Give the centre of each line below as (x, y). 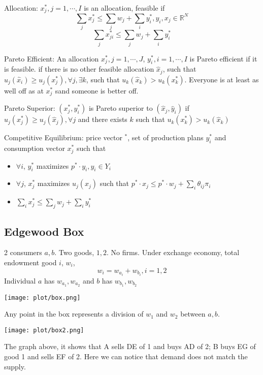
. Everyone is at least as (222, 79)
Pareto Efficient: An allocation (52, 58)
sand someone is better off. (97, 90)
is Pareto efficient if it (223, 58)
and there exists (103, 119)
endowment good (30, 262)
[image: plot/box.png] (42, 298)
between (193, 314)
